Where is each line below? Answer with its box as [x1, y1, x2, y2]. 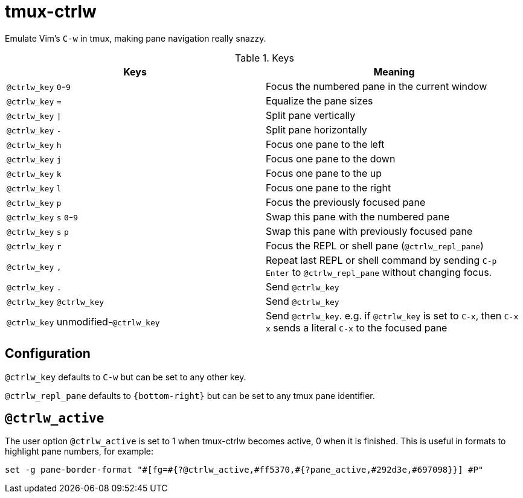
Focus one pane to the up [266, 167, 382, 179]
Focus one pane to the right [266, 181, 391, 194]
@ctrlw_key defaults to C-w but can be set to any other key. [5, 371, 246, 382]
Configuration [5, 346, 91, 362]
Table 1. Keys [235, 51, 294, 64]
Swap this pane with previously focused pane [266, 225, 473, 237]
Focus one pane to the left [266, 138, 385, 150]
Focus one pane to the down [266, 152, 396, 165]
